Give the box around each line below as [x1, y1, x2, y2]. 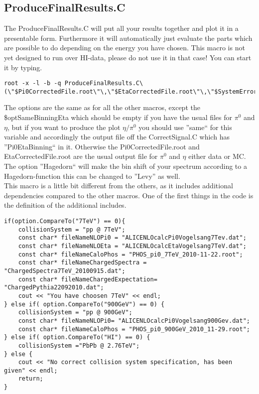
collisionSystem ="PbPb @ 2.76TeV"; [18, 342, 140, 349]
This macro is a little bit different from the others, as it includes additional [4, 180, 233, 191]
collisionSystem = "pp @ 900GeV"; [18, 309, 132, 316]
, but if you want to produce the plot [7, 122, 121, 132]
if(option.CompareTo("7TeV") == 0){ [4, 218, 126, 225]
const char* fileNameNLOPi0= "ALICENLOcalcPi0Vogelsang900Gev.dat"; [18, 317, 250, 324]
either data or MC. [188, 151, 246, 161]
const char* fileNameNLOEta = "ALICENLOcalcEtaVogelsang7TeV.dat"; [18, 242, 247, 250]
